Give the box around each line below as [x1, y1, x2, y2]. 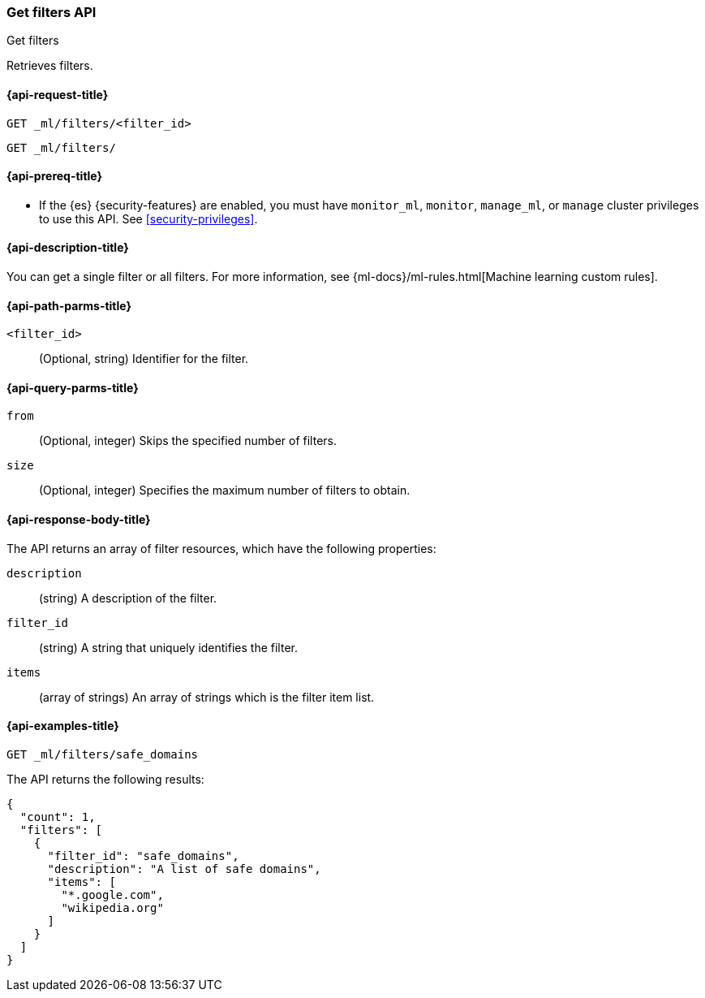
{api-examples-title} [6, 719, 119, 733]
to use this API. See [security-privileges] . [39, 211, 258, 226]
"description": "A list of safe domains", [47, 862, 321, 875]
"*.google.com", [61, 888, 164, 901]
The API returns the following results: [6, 771, 204, 786]
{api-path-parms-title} [6, 298, 132, 313]
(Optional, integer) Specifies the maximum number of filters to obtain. [39, 483, 411, 498]
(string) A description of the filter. [39, 590, 217, 605]
